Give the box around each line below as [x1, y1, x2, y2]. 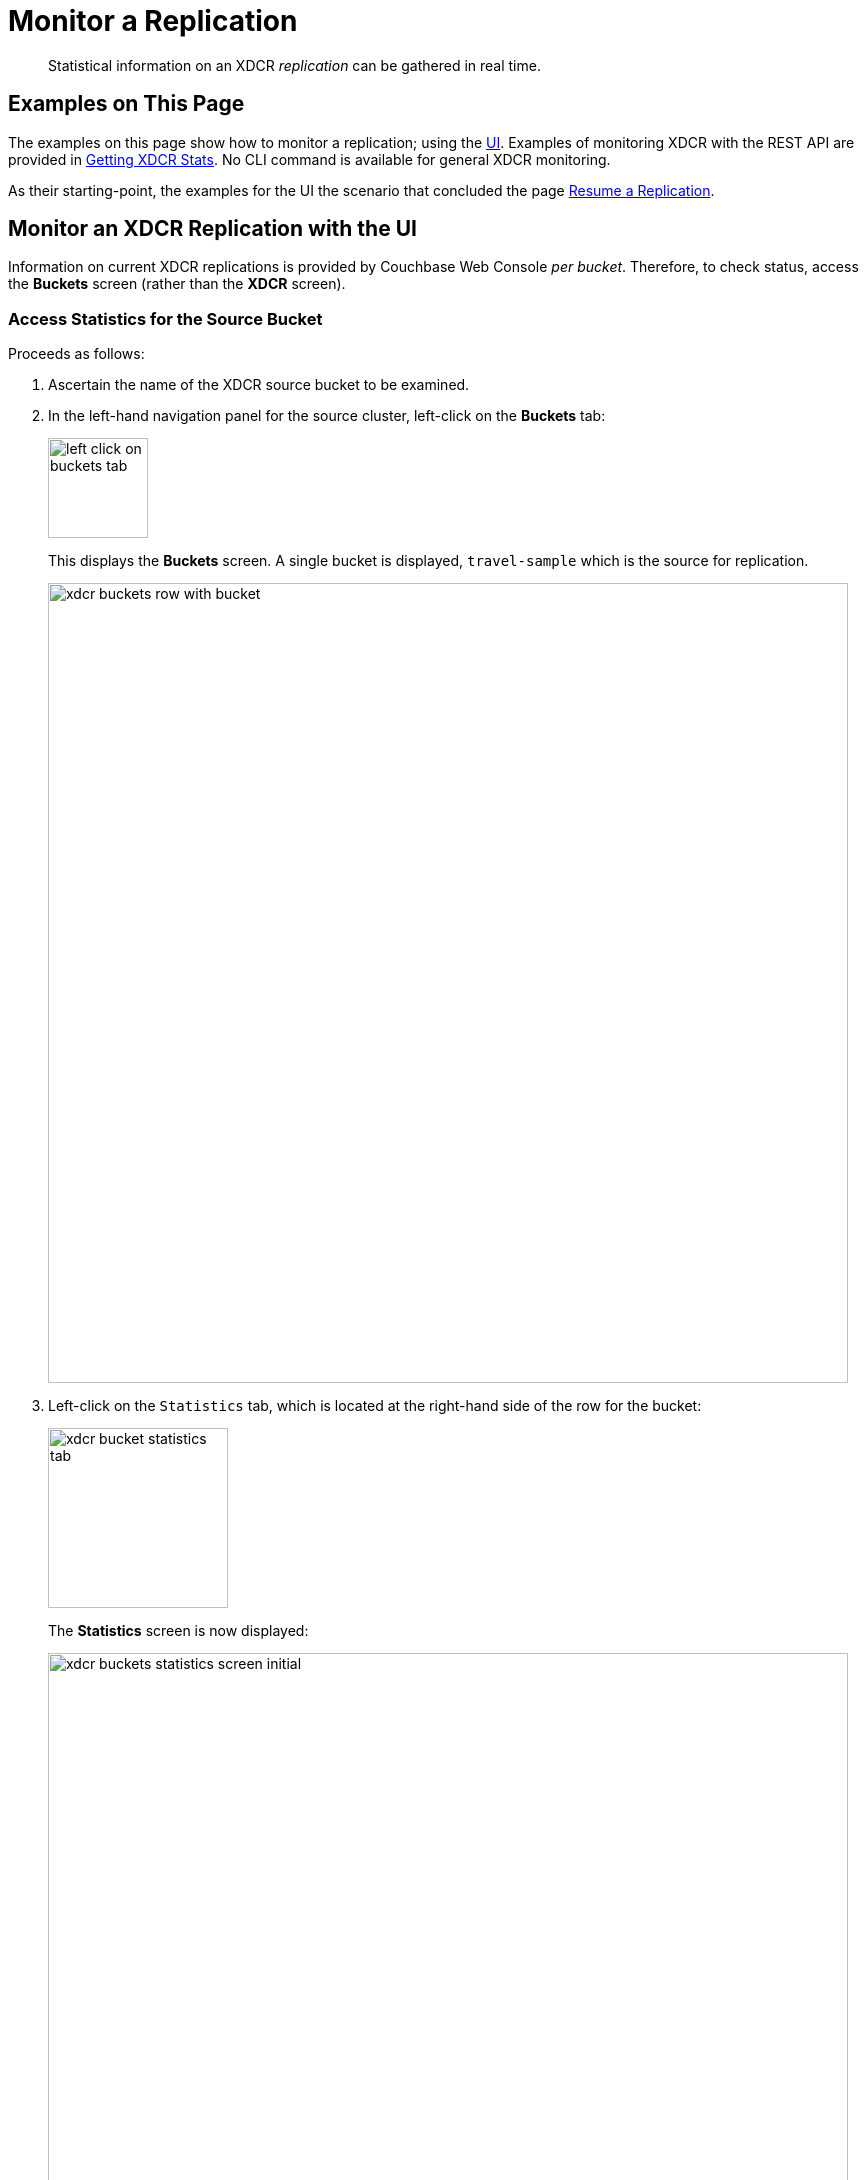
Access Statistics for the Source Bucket [8, 308, 323, 329]
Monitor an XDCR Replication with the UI [8, 216, 417, 242]
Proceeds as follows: [8, 345, 145, 363]
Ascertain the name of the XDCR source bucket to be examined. [48, 376, 470, 394]
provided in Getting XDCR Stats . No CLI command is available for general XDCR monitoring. [8, 150, 611, 168]
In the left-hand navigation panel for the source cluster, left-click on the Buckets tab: [48, 407, 606, 425]
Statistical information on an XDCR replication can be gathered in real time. [48, 56, 541, 74]
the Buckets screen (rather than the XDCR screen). [8, 275, 346, 293]
